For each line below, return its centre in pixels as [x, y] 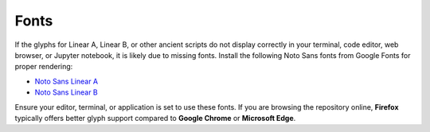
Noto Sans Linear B [66, 92]
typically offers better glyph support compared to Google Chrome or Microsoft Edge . [155, 118]
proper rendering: [44, 67]
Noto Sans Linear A [66, 81]
